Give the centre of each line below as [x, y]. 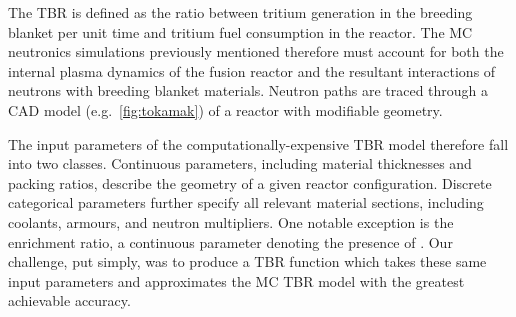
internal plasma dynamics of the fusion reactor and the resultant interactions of [252, 70]
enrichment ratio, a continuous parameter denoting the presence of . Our [230, 241]
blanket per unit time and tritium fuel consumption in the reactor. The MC [240, 31]
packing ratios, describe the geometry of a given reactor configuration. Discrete [250, 182]
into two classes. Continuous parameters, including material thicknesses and [240, 163]
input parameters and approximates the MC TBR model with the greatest [236, 280]
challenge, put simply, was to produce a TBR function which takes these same [247, 261]
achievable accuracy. [69, 300]
